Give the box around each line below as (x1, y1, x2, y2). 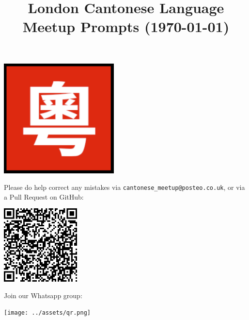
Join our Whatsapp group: (4, 290, 82, 300)
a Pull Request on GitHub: (4, 191, 84, 202)
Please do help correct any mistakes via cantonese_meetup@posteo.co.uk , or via (4, 182, 245, 192)
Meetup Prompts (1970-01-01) (22, 17, 230, 36)
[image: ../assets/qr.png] (4, 309, 91, 316)
